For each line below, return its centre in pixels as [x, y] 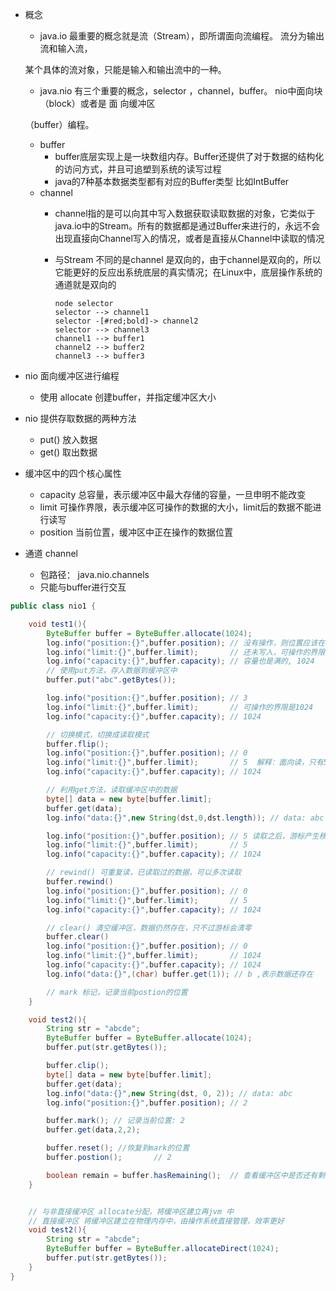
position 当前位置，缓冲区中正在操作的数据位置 [136, 532]
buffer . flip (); [78, 744]
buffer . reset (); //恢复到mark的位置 [118, 1148]
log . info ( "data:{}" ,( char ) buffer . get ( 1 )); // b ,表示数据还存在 [180, 974]
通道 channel [51, 553]
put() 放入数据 [68, 439]
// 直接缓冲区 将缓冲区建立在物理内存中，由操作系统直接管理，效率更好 [156, 1221]
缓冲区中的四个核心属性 [73, 473]
